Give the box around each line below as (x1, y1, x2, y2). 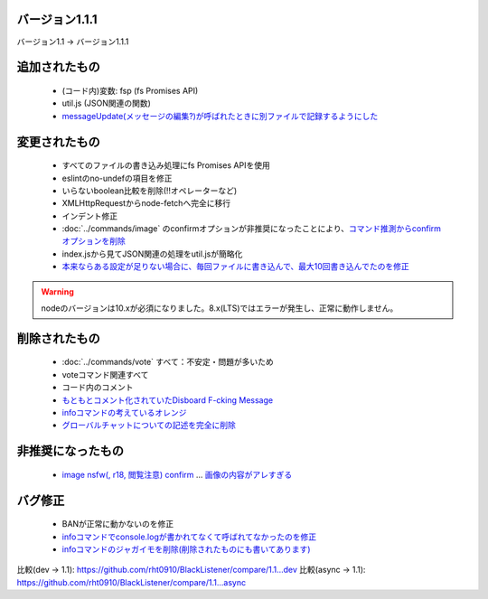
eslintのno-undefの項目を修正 (61, 173, 173, 183)
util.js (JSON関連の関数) (61, 98, 151, 108)
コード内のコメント (61, 382, 134, 393)
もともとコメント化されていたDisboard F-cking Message (61, 394, 274, 406)
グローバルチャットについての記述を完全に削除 (61, 420, 237, 431)
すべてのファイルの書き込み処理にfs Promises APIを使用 (61, 160, 270, 171)
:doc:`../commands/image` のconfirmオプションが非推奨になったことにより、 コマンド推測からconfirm (61, 223, 442, 234)
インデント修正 (61, 211, 117, 221)
